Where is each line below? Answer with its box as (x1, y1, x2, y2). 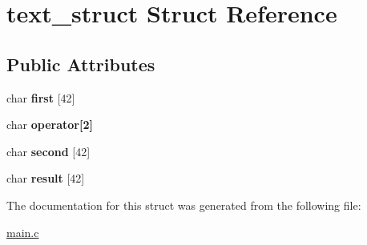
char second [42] (6, 143, 91, 159)
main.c (6, 223, 39, 240)
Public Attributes (6, 51, 155, 76)
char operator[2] (6, 116, 93, 133)
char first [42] (6, 89, 75, 106)
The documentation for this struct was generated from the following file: (6, 196, 361, 213)
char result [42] (6, 170, 85, 187)
